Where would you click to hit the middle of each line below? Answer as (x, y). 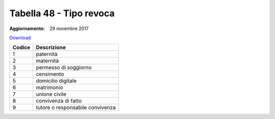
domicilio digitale (56, 81)
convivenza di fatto (59, 101)
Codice (21, 47)
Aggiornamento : (27, 28)
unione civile (51, 94)
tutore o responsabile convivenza (76, 108)
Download (20, 38)
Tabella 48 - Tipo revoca (62, 13)
